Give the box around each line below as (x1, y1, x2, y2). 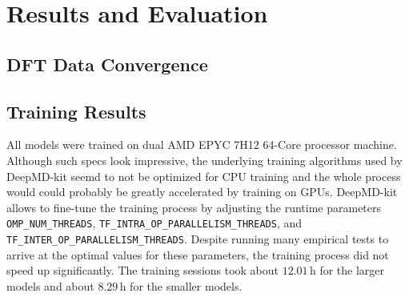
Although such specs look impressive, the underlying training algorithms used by (6, 151, 403, 168)
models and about (6, 277, 94, 294)
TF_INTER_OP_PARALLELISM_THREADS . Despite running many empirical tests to (6, 230, 389, 247)
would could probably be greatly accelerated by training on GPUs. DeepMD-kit (6, 183, 398, 200)
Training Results (6, 98, 146, 123)
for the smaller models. (130, 277, 243, 294)
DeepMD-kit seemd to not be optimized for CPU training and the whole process (6, 167, 401, 184)
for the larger (319, 262, 385, 279)
